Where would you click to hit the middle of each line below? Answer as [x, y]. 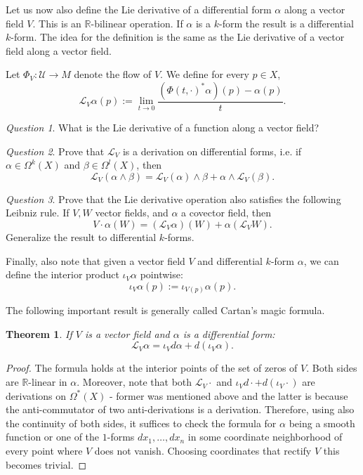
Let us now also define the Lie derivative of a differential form [139, 9]
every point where [44, 451]
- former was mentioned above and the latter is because [229, 395]
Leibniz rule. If [38, 213]
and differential [230, 260]
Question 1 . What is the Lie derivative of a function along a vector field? [163, 127]
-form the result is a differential [286, 23]
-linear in [48, 382]
